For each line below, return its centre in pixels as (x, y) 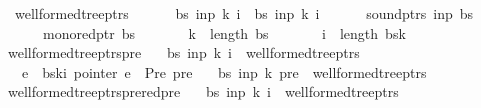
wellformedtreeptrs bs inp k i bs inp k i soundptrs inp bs (244, 13)
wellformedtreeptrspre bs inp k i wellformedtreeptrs (183, 52)
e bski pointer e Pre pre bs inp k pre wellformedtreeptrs (224, 71)
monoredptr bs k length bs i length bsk (224, 32)
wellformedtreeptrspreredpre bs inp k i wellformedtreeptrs (203, 91)
